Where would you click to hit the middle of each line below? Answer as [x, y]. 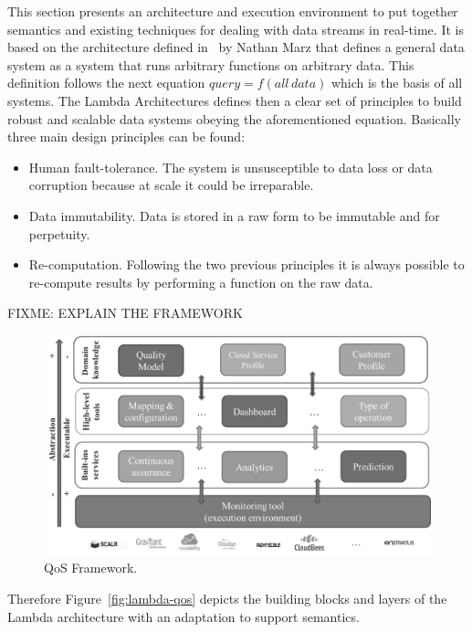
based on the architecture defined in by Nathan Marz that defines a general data [236, 47]
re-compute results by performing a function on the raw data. [201, 282]
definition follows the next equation [106, 83]
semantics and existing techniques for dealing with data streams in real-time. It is [236, 29]
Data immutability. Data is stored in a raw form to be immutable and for [234, 215]
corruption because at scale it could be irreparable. [171, 185]
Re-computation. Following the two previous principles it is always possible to [246, 264]
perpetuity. [59, 233]
